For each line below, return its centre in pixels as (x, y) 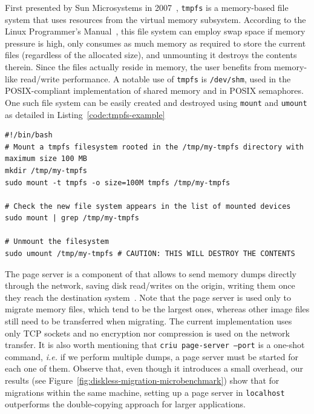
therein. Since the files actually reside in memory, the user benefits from (138, 67)
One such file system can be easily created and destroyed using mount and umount (156, 102)
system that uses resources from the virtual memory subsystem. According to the (155, 19)
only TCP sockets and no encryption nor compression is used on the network (147, 333)
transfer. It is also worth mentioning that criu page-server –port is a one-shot (155, 345)
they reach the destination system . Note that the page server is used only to (148, 297)
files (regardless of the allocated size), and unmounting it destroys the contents (151, 55)
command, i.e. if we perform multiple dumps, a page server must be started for (152, 356)
